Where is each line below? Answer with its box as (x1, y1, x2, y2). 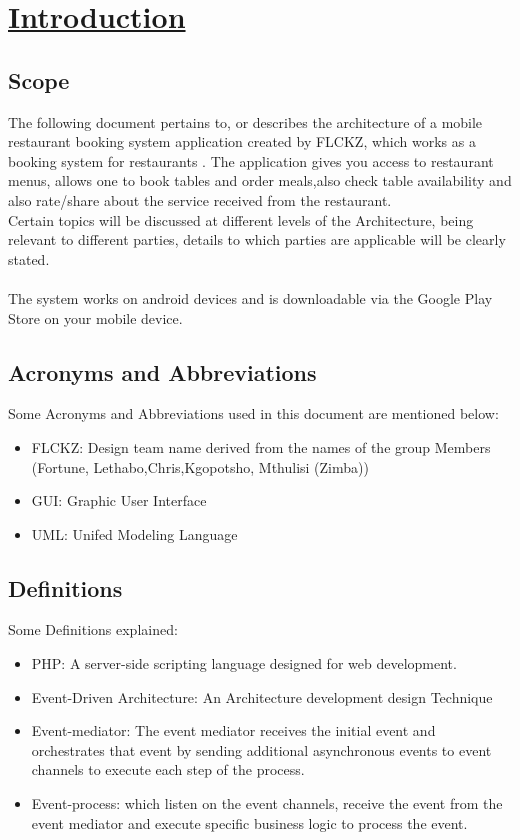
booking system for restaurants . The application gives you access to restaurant (8, 150, 494, 171)
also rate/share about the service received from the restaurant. (8, 189, 392, 210)
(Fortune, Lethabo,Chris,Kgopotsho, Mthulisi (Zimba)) (31, 456, 369, 477)
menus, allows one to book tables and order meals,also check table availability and (8, 170, 512, 191)
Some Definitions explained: (8, 619, 178, 640)
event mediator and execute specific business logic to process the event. (31, 812, 468, 833)
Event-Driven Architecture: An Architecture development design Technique (31, 686, 493, 707)
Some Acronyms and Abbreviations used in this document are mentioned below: (8, 403, 499, 424)
